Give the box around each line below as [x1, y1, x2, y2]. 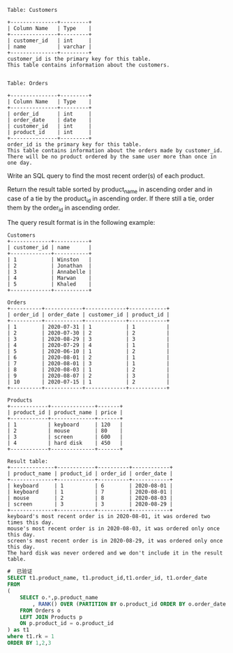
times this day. [7, 519, 54, 527]
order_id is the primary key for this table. [7, 141, 142, 148]
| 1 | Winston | [7, 256, 92, 263]
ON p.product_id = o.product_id [20, 620, 114, 627]
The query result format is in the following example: [7, 219, 156, 227]
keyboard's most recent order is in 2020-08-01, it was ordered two [7, 513, 211, 520]
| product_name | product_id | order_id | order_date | [7, 470, 173, 478]
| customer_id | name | [7, 244, 92, 251]
